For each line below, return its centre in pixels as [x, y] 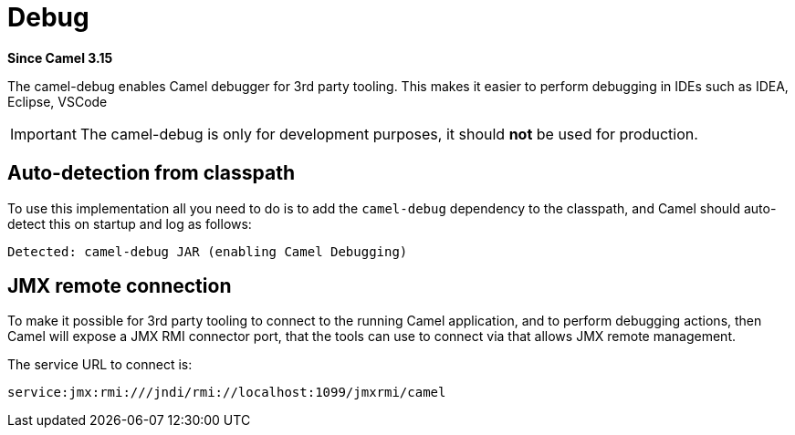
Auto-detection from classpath [151, 173]
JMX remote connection [120, 286]
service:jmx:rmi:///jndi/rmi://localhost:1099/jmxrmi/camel [227, 393]
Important [43, 134]
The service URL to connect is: [100, 365]
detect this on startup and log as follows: [130, 223]
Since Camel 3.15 [60, 57]
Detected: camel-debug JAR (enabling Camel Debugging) [208, 251]
